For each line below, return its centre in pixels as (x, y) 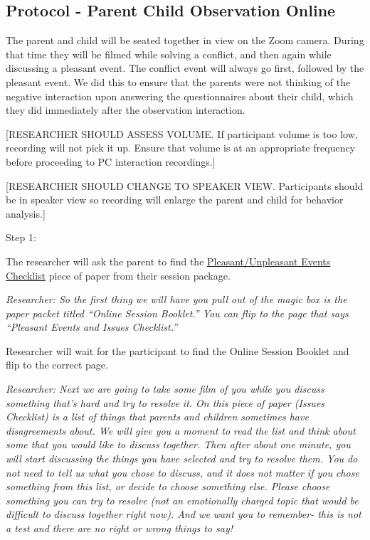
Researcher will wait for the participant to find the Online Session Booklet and (178, 350)
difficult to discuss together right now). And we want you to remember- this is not (184, 514)
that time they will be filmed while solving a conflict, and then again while (169, 54)
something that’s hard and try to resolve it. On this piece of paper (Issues (165, 402)
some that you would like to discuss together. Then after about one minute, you (178, 444)
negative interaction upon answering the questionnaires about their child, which (180, 96)
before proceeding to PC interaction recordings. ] (111, 161)
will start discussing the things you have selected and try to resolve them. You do (182, 459)
